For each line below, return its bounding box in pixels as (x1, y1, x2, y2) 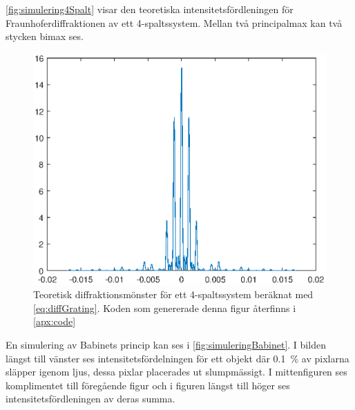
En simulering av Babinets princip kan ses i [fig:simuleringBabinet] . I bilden (6, 337, 326, 351)
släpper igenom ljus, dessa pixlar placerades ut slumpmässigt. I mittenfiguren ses (6, 364, 347, 379)
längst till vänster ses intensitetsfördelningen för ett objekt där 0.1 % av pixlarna (6, 351, 349, 365)
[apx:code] (33, 314, 76, 329)
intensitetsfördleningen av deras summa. (6, 391, 175, 406)
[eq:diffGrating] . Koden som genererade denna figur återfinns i (33, 300, 296, 315)
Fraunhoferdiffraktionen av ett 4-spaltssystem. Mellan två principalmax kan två (6, 15, 343, 30)
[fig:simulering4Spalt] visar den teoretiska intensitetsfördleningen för (6, 2, 294, 16)
